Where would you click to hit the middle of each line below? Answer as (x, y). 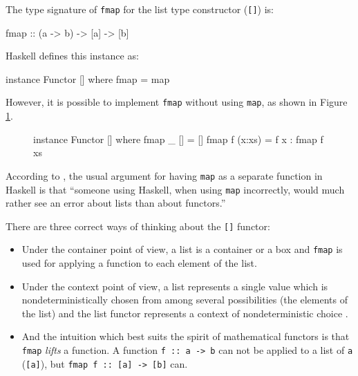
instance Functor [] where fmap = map (88, 78)
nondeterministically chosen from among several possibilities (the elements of (185, 300)
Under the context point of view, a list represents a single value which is (175, 286)
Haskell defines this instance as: (72, 56)
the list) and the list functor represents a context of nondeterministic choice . (185, 313)
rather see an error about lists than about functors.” (116, 203)
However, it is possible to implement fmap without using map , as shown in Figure (177, 102)
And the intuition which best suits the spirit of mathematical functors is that (186, 336)
